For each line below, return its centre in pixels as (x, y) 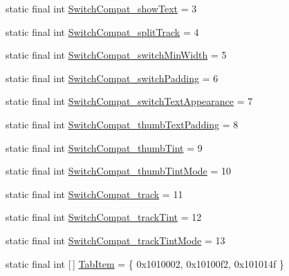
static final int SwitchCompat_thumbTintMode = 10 (119, 171)
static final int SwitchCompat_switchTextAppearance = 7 (129, 101)
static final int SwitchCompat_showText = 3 (101, 8)
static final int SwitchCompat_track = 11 (94, 194)
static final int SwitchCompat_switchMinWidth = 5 (116, 55)
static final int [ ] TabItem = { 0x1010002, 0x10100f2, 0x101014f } (145, 263)
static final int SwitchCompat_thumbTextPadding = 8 (122, 124)
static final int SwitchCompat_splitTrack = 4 (102, 31)
